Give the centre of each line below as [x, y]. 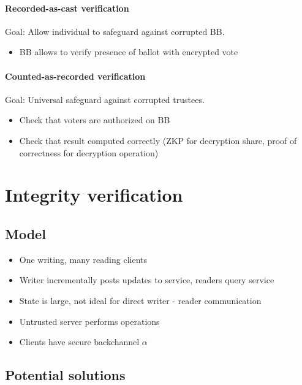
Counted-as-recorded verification [75, 76]
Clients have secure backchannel [79, 342]
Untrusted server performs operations [89, 321]
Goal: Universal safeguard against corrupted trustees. [105, 99]
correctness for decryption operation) [89, 152]
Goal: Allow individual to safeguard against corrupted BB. [115, 31]
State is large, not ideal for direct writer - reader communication [140, 300]
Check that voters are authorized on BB [95, 120]
